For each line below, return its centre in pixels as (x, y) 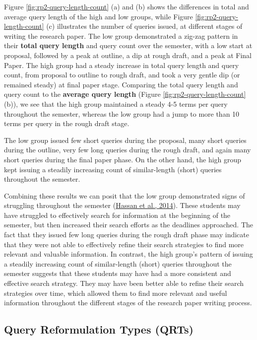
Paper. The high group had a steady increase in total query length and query (122, 65)
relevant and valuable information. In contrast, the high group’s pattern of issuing (128, 254)
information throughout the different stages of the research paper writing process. (128, 303)
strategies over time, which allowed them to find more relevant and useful (116, 293)
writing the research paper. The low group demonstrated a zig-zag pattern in (121, 35)
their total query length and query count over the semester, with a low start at (128, 45)
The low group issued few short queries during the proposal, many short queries (125, 140)
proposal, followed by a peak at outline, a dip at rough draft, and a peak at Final (128, 55)
